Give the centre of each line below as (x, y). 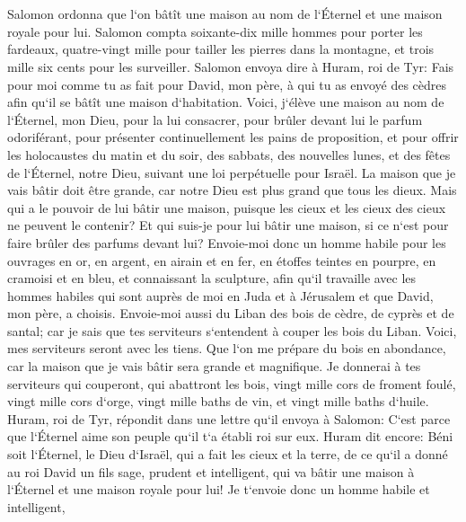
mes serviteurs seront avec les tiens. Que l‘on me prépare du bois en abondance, (227, 348)
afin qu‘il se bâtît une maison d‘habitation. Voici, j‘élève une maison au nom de (226, 102)
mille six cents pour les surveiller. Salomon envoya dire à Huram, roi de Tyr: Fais (231, 66)
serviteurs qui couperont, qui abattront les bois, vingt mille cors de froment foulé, (232, 383)
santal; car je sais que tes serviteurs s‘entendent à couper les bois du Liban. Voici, (232, 330)
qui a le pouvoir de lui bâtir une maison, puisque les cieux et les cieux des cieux (227, 207)
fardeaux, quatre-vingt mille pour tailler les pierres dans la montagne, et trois (221, 49)
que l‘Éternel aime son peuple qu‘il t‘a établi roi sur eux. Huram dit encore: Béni (230, 436)
